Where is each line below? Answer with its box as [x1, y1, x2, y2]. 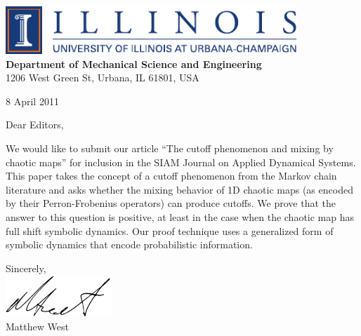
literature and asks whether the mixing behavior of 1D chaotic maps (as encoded [6, 182, 353, 196]
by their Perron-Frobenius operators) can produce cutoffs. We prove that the [6, 196, 336, 210]
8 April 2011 [6, 93, 59, 108]
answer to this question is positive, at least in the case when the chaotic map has [6, 209, 355, 224]
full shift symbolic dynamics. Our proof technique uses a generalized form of [6, 223, 334, 238]
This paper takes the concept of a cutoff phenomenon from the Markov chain [6, 168, 337, 183]
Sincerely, [6, 260, 46, 275]
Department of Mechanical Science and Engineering [6, 56, 262, 71]
